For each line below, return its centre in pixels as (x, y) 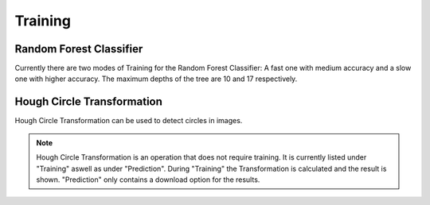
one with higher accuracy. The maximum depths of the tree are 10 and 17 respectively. (156, 79)
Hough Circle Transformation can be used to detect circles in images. (129, 121)
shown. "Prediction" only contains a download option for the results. (148, 180)
